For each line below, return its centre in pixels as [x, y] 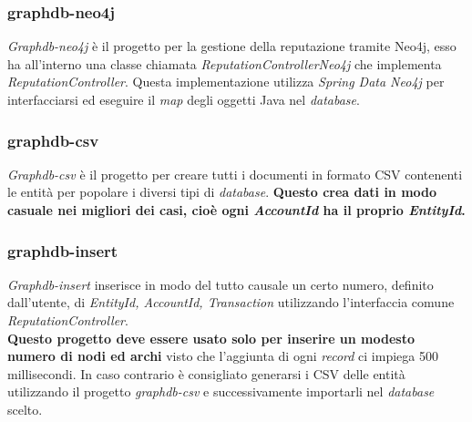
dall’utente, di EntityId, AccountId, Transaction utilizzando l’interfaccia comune [231, 302]
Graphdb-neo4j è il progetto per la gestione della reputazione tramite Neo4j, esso [232, 46]
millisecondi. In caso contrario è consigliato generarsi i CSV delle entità [206, 373]
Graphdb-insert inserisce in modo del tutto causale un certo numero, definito [221, 284]
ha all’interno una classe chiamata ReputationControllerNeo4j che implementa [225, 63]
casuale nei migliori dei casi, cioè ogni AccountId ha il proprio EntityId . [236, 210]
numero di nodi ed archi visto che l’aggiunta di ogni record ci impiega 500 [223, 356]
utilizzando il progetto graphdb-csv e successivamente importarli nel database [221, 391]
